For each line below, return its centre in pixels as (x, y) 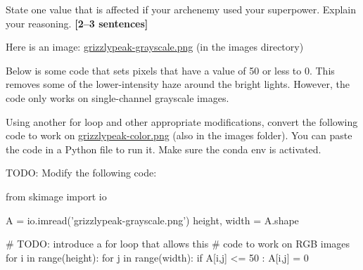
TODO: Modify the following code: (81, 173)
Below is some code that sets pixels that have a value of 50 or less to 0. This (170, 70)
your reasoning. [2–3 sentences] (77, 23)
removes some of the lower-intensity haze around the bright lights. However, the (178, 84)
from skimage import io (56, 196)
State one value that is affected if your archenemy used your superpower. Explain (181, 9)
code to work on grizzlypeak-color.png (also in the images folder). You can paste (179, 135)
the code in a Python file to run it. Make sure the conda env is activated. (164, 149)
